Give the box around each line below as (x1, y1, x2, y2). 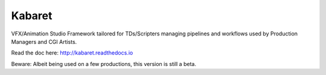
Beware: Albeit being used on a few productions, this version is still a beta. (11, 60, 196, 67)
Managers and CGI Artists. (11, 38, 77, 45)
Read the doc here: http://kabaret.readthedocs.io (11, 49, 133, 56)
